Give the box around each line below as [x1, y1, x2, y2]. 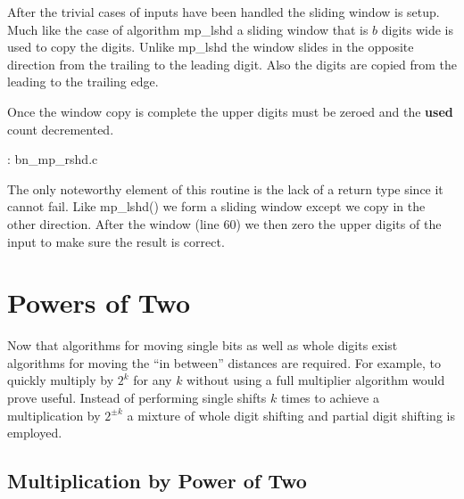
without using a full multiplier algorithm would [186, 371, 445, 389]
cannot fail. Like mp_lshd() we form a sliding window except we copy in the [7, 197, 426, 216]
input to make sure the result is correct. [7, 232, 225, 250]
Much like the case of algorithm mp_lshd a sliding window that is [7, 20, 369, 38]
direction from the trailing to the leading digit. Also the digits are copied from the [7, 54, 457, 73]
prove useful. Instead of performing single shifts [7, 389, 267, 407]
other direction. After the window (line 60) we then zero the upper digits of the [7, 214, 442, 233]
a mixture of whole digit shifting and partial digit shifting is [127, 405, 455, 424]
